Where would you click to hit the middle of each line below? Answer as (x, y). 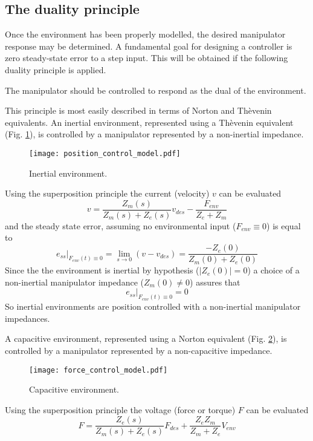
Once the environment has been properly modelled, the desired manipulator (145, 34)
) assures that (215, 282)
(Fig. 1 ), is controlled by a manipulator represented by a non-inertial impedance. (154, 134)
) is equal (284, 225)
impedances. (27, 318)
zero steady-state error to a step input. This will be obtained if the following (147, 58)
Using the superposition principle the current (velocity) (107, 193)
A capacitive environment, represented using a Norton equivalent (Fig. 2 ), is (146, 338)
